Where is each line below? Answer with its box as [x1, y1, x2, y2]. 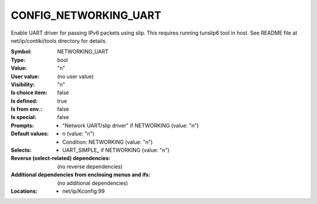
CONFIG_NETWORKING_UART [11, 9, 161, 22]
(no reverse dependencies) [57, 163, 123, 170]
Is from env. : [11, 106, 42, 113]
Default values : [11, 130, 49, 137]
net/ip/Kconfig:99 [62, 188, 105, 195]
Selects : [11, 147, 32, 154]
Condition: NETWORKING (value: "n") [62, 138, 153, 145]
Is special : [11, 114, 36, 121]
